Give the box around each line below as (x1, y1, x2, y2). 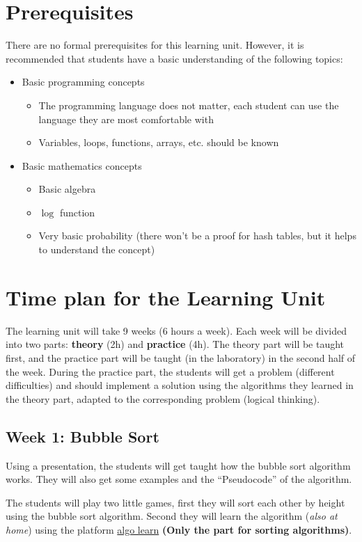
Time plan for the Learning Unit (6, 282, 326, 311)
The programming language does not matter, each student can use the (38, 97, 339, 112)
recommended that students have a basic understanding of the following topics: (6, 51, 343, 65)
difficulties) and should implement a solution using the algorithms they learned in (6, 378, 354, 392)
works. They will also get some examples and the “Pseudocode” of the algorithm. (6, 472, 352, 486)
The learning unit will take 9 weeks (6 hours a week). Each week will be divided (6, 323, 347, 337)
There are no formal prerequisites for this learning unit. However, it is (6, 38, 304, 52)
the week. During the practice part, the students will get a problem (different (6, 364, 335, 378)
